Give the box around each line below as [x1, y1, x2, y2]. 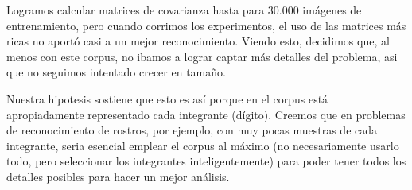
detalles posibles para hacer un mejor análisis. [6, 168, 230, 184]
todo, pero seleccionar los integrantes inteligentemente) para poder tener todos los [6, 153, 406, 169]
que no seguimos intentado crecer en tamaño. [6, 64, 226, 80]
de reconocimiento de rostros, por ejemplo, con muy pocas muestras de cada [6, 122, 378, 138]
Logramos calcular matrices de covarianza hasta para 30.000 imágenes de [6, 2, 362, 17]
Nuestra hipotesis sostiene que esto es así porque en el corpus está [6, 90, 328, 107]
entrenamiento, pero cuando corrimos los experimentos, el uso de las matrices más [6, 17, 406, 33]
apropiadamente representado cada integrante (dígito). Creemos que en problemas [6, 106, 406, 122]
